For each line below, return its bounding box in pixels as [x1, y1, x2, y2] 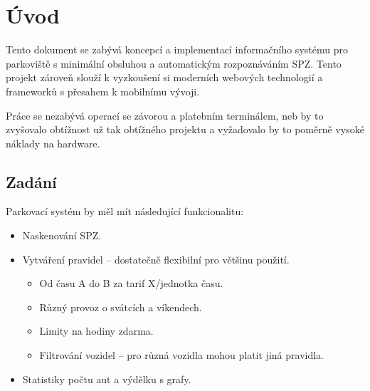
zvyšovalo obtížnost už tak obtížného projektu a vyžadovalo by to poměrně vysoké [6, 122, 364, 137]
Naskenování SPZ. [22, 228, 102, 243]
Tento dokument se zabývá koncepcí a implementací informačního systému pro [6, 42, 348, 57]
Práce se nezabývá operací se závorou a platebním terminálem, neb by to [6, 108, 324, 122]
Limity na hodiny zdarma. [39, 323, 154, 338]
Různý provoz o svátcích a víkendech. [39, 299, 202, 314]
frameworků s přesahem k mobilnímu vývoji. [6, 83, 200, 98]
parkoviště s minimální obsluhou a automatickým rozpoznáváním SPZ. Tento [6, 56, 342, 71]
